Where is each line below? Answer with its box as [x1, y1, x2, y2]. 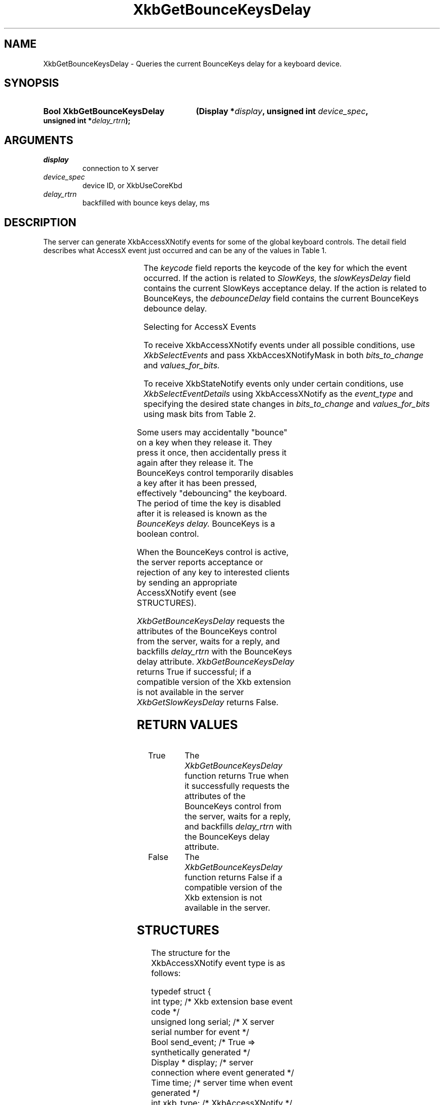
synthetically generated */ [151, 1047, 250, 1057]
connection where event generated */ [151, 1067, 294, 1078]
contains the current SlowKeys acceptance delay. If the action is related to [143, 283, 427, 294]
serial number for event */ [151, 1026, 249, 1037]
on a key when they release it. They [137, 437, 272, 448]
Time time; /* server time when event [151, 1077, 293, 1088]
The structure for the [151, 947, 230, 958]
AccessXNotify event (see [137, 588, 236, 598]
